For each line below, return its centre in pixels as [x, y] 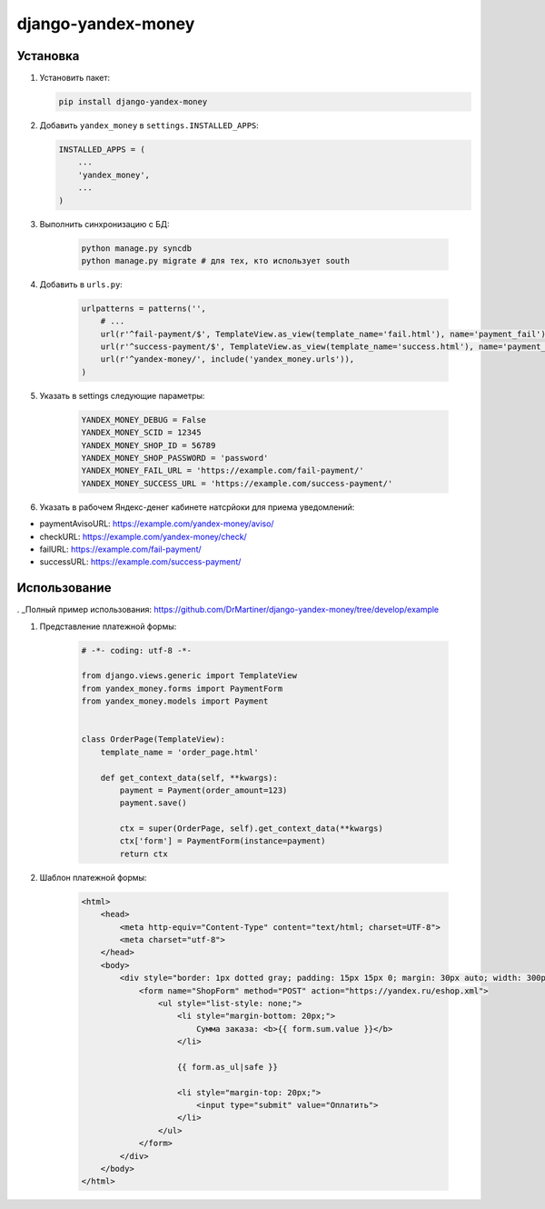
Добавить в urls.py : [81, 284]
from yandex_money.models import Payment [175, 701]
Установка [48, 56]
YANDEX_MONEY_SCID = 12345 [141, 433]
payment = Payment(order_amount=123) [203, 790]
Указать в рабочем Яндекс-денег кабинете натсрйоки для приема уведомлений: [197, 507]
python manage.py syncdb [137, 248]
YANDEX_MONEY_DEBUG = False [144, 420]
